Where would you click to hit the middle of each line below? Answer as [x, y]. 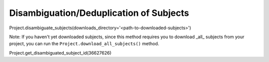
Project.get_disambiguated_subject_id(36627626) [60, 53]
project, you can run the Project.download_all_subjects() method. [84, 44]
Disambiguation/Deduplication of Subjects [99, 13]
